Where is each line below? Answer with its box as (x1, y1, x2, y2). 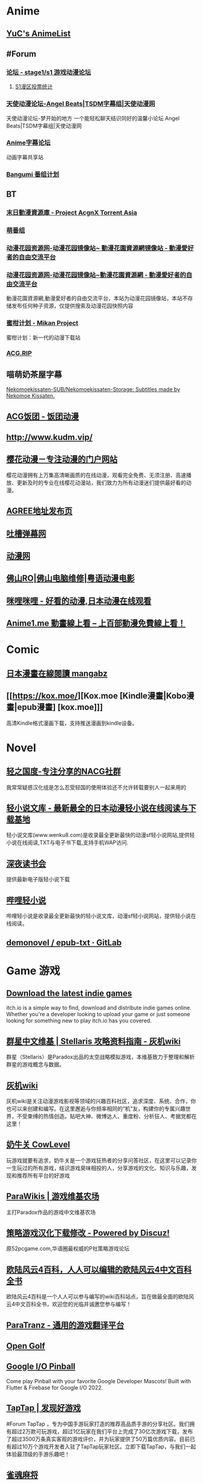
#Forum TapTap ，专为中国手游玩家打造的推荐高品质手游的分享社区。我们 (6, 1420, 190, 1427)
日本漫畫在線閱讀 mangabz (6, 668, 108, 679)
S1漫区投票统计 (14, 83, 53, 90)
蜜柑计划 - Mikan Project (6, 319, 79, 327)
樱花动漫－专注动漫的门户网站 (6, 454, 118, 464)
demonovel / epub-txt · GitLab (6, 937, 122, 948)
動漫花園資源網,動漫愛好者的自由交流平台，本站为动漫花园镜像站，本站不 (6, 295, 188, 302)
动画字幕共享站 (6, 153, 43, 161)
